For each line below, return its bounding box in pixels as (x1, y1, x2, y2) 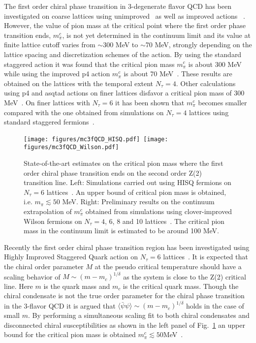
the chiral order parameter (4, 261, 84, 271)
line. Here (4, 281, 33, 291)
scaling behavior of (4, 271, 61, 281)
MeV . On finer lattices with (4, 97, 90, 107)
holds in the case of (186, 300, 244, 311)
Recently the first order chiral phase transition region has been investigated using (4, 242, 250, 252)
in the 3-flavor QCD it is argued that (4, 300, 116, 311)
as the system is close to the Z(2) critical (123, 271, 246, 281)
